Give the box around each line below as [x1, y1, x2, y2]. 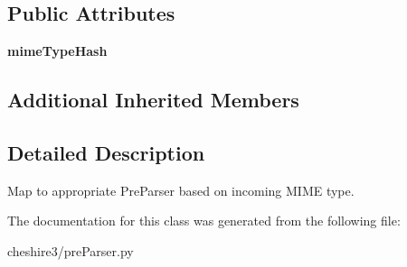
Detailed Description [7, 138, 205, 166]
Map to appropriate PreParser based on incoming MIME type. [7, 180, 355, 199]
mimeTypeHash [7, 41, 108, 60]
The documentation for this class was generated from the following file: [7, 211, 401, 230]
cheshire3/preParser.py [7, 241, 134, 260]
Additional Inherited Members [7, 86, 299, 114]
